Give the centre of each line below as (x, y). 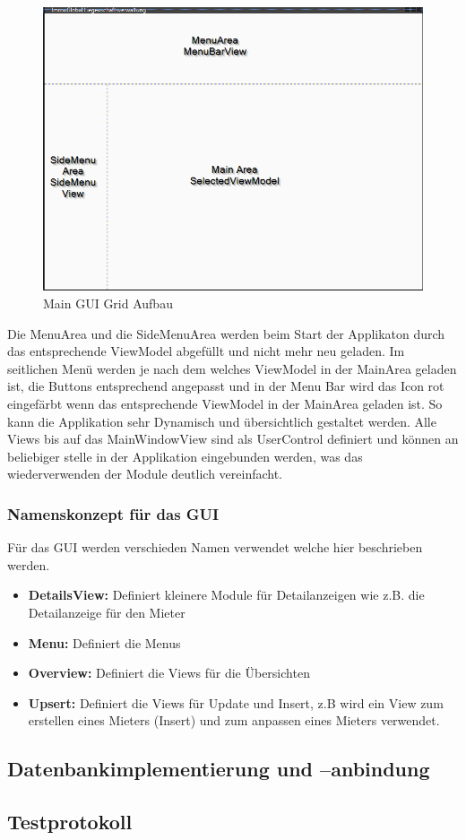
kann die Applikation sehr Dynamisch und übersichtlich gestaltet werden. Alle (222, 421)
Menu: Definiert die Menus (104, 642)
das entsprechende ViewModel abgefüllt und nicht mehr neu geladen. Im (206, 351)
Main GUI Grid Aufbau (108, 303)
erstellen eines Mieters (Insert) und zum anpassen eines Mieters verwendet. (234, 720)
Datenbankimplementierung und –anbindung (219, 769)
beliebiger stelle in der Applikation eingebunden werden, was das (185, 456)
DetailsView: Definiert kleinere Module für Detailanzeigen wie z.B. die (226, 595)
